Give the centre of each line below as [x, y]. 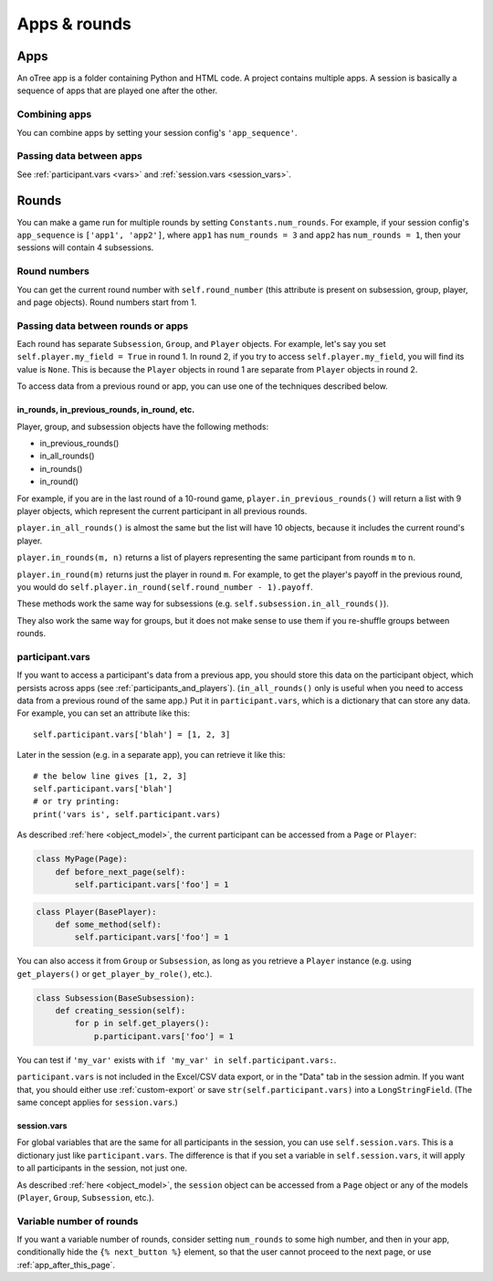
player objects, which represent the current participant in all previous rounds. [162, 511]
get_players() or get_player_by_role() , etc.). [115, 973]
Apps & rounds [74, 24]
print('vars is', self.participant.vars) [127, 814]
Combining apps [54, 114]
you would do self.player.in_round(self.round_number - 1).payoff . [165, 587]
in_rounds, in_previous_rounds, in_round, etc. [106, 410]
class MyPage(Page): [82, 859]
